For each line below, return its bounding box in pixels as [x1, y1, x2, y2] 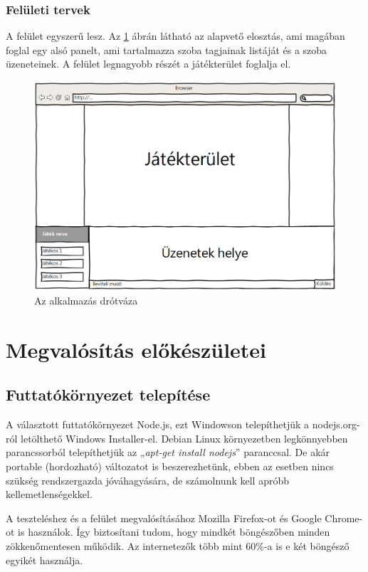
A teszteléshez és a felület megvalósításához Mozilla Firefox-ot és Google [6, 510, 322, 525]
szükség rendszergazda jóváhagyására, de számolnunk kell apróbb [6, 472, 289, 487]
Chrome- [325, 510, 363, 525]
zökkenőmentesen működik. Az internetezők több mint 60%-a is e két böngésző [6, 538, 349, 553]
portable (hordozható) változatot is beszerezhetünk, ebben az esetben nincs [6, 458, 334, 473]
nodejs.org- [312, 417, 360, 432]
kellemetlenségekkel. [6, 487, 93, 502]
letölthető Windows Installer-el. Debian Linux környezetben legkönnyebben [21, 430, 348, 445]
